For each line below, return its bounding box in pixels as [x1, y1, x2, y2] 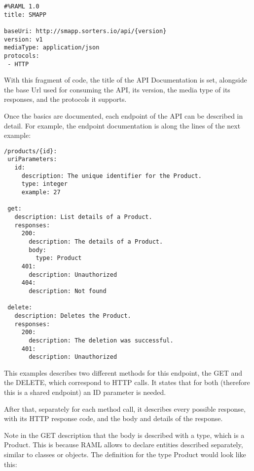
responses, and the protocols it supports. [4, 94, 127, 104]
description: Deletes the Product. [14, 312, 131, 319]
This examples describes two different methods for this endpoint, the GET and [4, 367, 243, 378]
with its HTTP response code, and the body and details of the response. [4, 413, 223, 424]
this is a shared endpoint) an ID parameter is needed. [4, 387, 166, 397]
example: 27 [21, 189, 61, 196]
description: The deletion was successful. [29, 337, 174, 344]
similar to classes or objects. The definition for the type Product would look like [4, 449, 246, 460]
